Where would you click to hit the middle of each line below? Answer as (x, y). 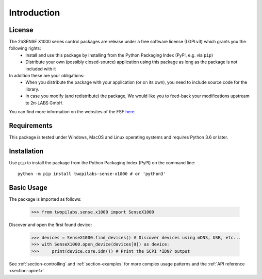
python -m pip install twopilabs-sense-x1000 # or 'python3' (92, 174)
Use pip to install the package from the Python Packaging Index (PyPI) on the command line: (102, 162)
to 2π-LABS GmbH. (45, 103)
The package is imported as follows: (45, 199)
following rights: (25, 48)
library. (33, 89)
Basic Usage (28, 187)
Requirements (31, 126)
